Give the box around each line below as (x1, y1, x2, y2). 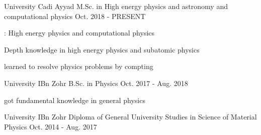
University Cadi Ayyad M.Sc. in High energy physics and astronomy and (4, 1, 228, 11)
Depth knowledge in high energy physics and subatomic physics (4, 44, 200, 54)
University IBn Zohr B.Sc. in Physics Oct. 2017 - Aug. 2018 (4, 77, 188, 88)
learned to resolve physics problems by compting (4, 61, 153, 71)
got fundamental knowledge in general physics (4, 94, 145, 105)
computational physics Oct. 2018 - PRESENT (4, 10, 146, 21)
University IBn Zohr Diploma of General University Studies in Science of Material (4, 111, 257, 122)
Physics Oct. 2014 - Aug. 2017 (4, 121, 97, 131)
